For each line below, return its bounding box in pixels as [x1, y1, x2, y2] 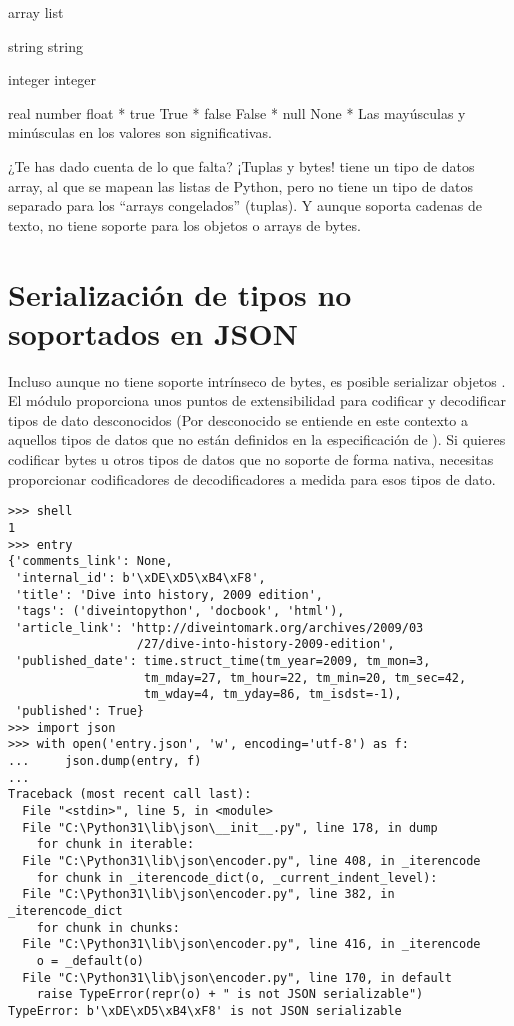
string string [8, 35, 83, 56]
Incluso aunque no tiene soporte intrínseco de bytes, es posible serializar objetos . [8, 370, 506, 391]
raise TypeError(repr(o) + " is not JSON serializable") [36, 987, 424, 1002]
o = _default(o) [36, 953, 145, 968]
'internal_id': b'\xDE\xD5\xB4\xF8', [15, 570, 266, 585]
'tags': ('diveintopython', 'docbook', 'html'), [15, 604, 345, 619]
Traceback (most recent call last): [8, 787, 252, 802]
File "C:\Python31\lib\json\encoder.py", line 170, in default [22, 970, 452, 985]
